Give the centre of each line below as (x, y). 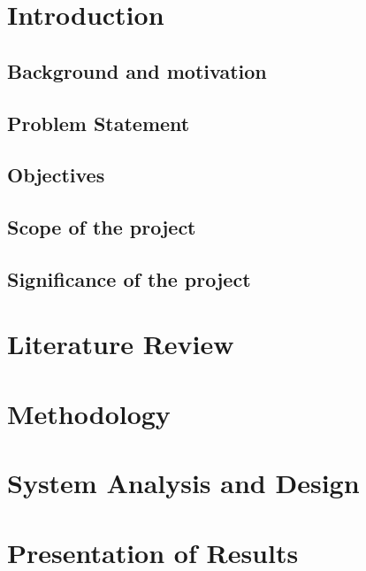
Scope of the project (102, 227)
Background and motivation (137, 70)
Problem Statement (99, 123)
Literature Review (121, 344)
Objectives (56, 175)
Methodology (89, 413)
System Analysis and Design (183, 483)
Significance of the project (129, 278)
